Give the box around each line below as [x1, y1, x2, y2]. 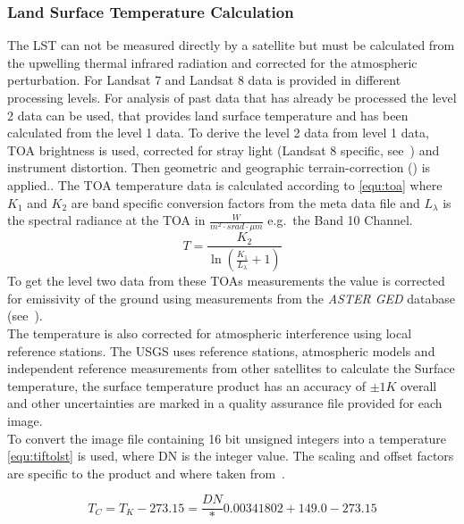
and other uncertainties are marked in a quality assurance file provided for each [7, 394, 443, 412]
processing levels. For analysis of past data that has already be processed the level [7, 88, 457, 106]
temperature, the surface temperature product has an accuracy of [7, 376, 366, 395]
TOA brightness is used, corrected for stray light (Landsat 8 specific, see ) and [7, 140, 440, 159]
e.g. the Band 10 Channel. [267, 211, 413, 229]
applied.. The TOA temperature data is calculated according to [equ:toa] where [7, 175, 443, 194]
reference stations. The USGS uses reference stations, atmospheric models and [7, 341, 435, 360]
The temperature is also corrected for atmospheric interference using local [7, 323, 412, 342]
